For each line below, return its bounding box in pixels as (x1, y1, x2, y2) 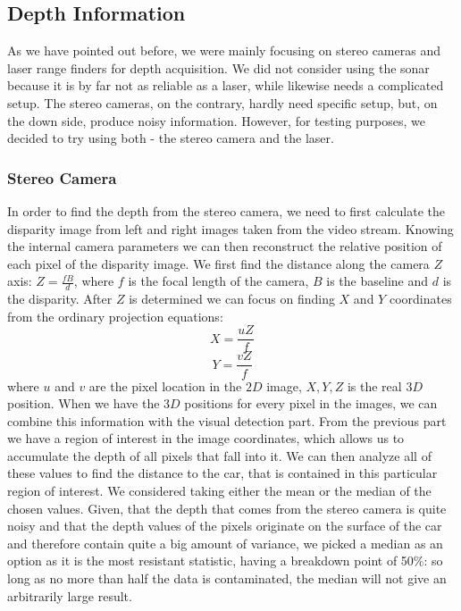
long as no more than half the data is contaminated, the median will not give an (7, 569, 447, 588)
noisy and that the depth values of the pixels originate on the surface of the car (7, 516, 442, 535)
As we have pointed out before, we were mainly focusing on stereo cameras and (7, 41, 440, 60)
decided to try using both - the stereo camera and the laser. (7, 129, 334, 147)
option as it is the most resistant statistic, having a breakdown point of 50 (7, 551, 414, 570)
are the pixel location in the (88, 376, 242, 395)
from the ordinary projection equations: (7, 306, 223, 325)
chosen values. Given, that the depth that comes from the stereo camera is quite (7, 498, 447, 517)
